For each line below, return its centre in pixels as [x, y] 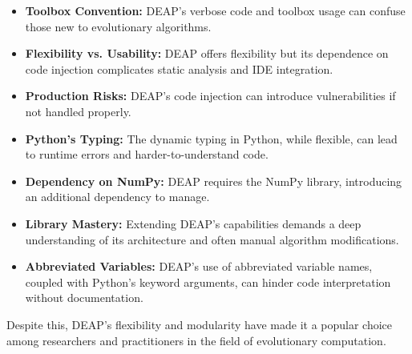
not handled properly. [78, 111]
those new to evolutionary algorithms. [118, 26]
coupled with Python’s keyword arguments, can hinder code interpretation [208, 282]
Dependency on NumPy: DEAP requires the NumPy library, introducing [214, 181]
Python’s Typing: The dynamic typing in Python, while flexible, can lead [211, 138]
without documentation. [84, 298]
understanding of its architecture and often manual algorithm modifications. [212, 239]
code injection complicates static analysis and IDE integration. [179, 68]
